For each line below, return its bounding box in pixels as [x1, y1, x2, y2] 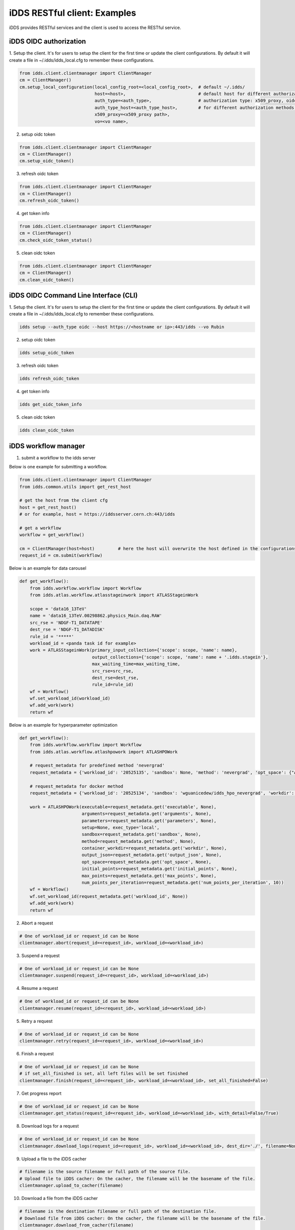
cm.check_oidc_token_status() [19, 237, 92, 243]
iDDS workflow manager [9, 442, 86, 450]
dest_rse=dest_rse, [91, 675, 139, 680]
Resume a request [21, 985, 59, 991]
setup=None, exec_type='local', [81, 825, 160, 830]
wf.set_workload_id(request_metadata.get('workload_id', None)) [29, 893, 188, 899]
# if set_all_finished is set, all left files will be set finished [19, 1071, 188, 1076]
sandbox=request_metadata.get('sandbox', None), [81, 831, 201, 837]
